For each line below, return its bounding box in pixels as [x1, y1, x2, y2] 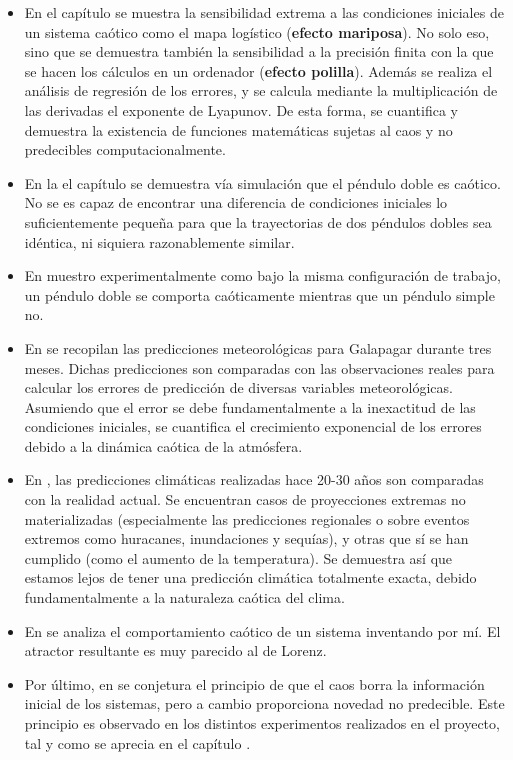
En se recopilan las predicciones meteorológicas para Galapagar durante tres [24, 337, 492, 358]
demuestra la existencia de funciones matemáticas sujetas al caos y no [24, 119, 453, 140]
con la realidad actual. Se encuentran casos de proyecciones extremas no [24, 489, 466, 510]
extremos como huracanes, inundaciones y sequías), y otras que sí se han [24, 528, 469, 549]
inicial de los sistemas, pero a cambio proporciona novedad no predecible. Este [24, 693, 505, 714]
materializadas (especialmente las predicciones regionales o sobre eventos [24, 508, 470, 529]
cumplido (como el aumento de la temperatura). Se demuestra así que [24, 547, 453, 568]
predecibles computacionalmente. [24, 139, 226, 160]
